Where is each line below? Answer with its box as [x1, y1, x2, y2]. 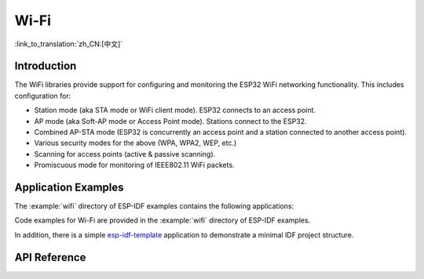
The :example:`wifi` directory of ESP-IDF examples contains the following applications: [14, 201, 294, 211]
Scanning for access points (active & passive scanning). [34, 149, 216, 158]
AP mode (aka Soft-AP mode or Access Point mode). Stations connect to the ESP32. [34, 116, 307, 125]
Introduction [14, 60, 77, 73]
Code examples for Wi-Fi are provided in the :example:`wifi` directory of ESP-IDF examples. [14, 216, 311, 225]
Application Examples [14, 181, 125, 194]
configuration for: [14, 91, 71, 100]
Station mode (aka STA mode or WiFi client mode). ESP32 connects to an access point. [34, 106, 316, 115]
